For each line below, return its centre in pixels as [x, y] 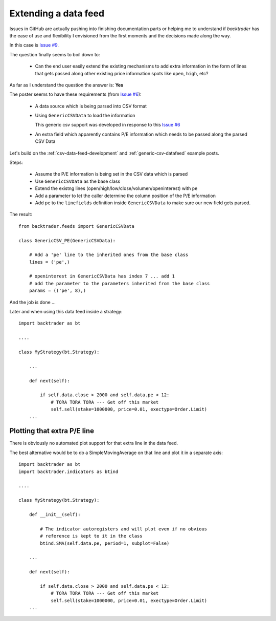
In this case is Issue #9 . [34, 45]
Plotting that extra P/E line [52, 431]
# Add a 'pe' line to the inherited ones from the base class [109, 255]
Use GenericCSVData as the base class [78, 181]
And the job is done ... [32, 302]
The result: [21, 215]
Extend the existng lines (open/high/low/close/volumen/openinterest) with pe [116, 188]
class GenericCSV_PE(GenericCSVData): [67, 240]
